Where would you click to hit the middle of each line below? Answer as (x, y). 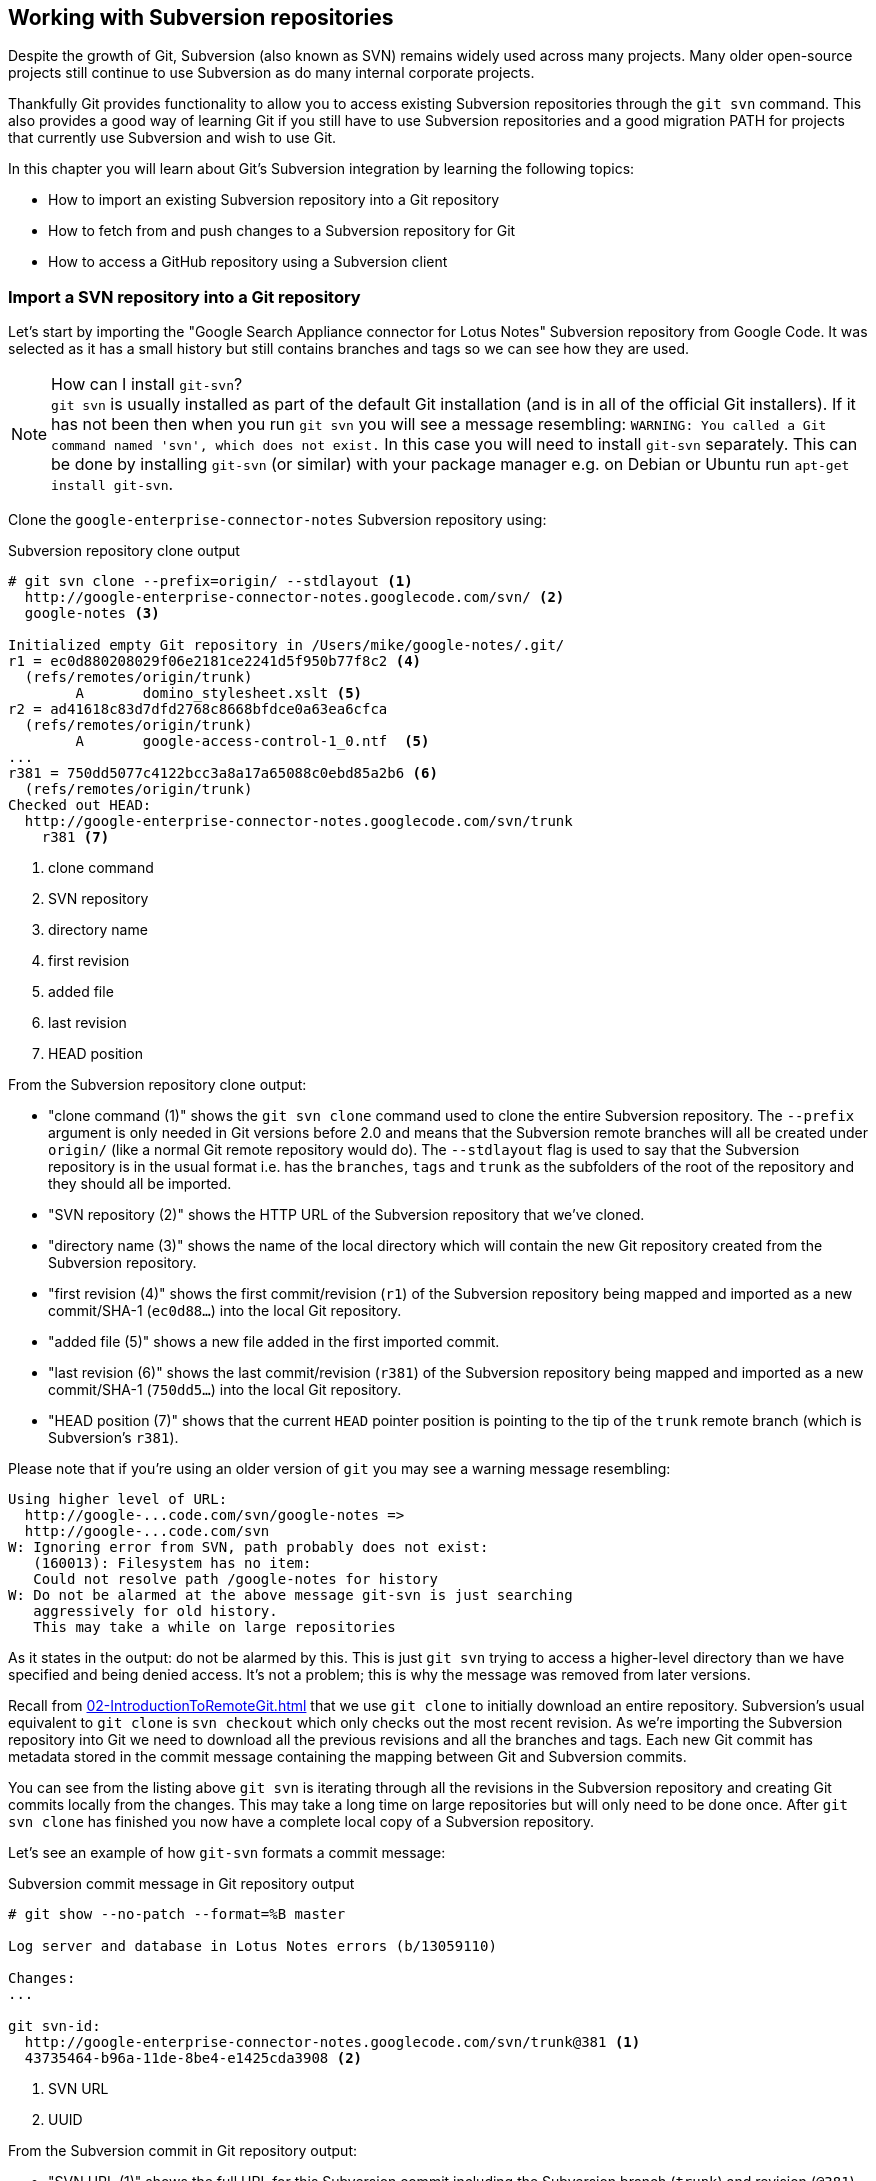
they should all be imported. (140, 1184)
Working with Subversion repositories (201, 17)
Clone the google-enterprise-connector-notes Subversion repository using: (277, 520)
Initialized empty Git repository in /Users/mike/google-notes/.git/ (286, 645)
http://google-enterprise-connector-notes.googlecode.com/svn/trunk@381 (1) (332, 2042)
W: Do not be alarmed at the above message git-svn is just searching (290, 1595)
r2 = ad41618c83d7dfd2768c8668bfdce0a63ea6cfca (198, 709)
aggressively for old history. (155, 1611)
